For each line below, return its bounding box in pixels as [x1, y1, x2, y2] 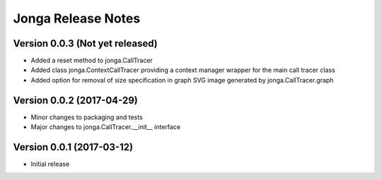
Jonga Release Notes [13, 11, 141, 26]
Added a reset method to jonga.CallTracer [30, 56, 154, 65]
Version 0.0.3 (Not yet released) [13, 37, 158, 49]
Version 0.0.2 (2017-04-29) [13, 94, 138, 106]
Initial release [30, 160, 70, 169]
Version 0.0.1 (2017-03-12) [13, 141, 134, 153]
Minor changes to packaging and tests [30, 113, 143, 121]
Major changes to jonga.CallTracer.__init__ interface [30, 123, 180, 131]
